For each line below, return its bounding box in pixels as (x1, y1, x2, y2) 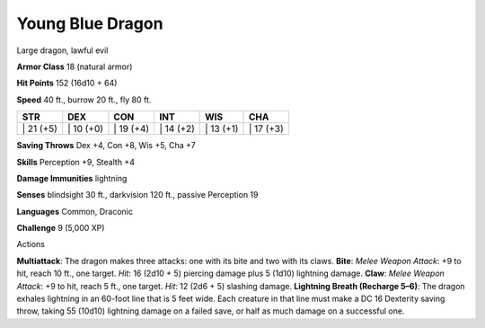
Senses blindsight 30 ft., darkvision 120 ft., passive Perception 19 (16, 190, 259, 200)
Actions (16, 239, 45, 250)
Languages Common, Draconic (16, 206, 134, 217)
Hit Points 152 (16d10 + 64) (16, 77, 118, 89)
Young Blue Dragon (16, 13, 163, 33)
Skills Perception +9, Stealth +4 (16, 156, 135, 167)
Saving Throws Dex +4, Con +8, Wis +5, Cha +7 (16, 140, 197, 151)
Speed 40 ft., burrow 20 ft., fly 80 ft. (16, 94, 152, 105)
